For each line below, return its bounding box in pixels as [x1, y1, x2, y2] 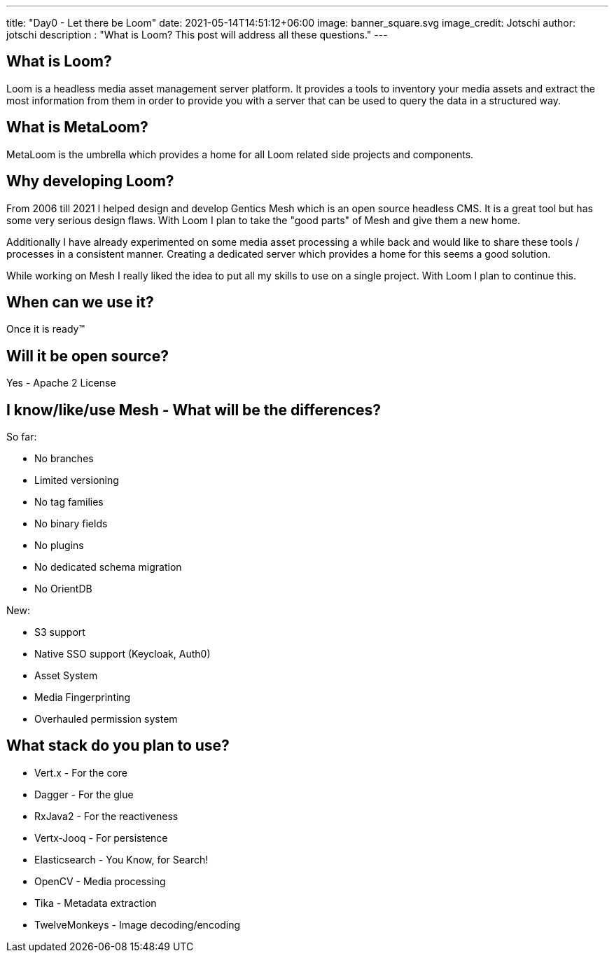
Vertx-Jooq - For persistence [34, 831, 168, 844]
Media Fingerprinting [34, 691, 131, 704]
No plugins [34, 539, 84, 552]
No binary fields [34, 518, 108, 530]
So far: [6, 431, 37, 443]
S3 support [34, 626, 85, 639]
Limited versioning [34, 474, 119, 487]
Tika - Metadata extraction [34, 896, 157, 909]
